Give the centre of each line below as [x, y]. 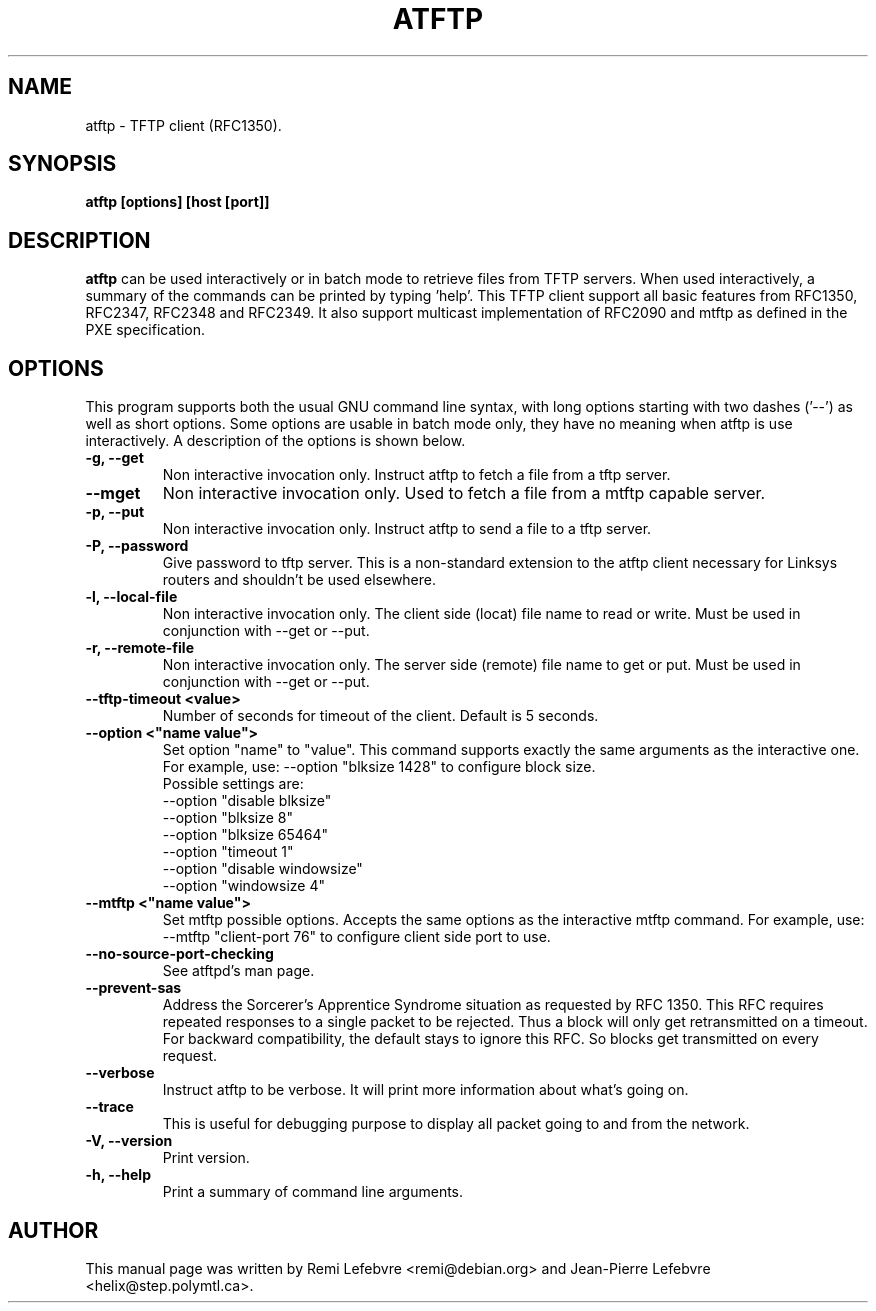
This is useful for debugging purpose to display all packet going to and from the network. [456, 1124]
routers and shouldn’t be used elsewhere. [299, 580]
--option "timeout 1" [228, 852]
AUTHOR [53, 1230]
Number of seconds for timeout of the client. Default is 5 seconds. [380, 716]
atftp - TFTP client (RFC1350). [183, 125]
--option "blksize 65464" [245, 835]
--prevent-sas [133, 988]
